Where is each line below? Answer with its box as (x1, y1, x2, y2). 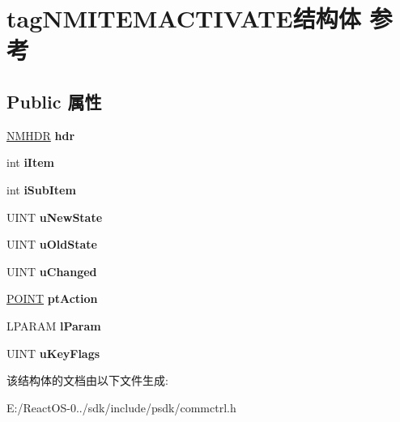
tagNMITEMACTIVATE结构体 (6, 2, 361, 35)
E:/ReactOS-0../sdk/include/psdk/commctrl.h (6, 399, 236, 416)
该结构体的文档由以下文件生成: (6, 372, 168, 389)
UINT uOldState (6, 236, 97, 253)
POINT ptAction (6, 290, 98, 307)
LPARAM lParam (6, 317, 101, 334)
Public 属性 (6, 88, 102, 113)
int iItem (6, 154, 55, 171)
